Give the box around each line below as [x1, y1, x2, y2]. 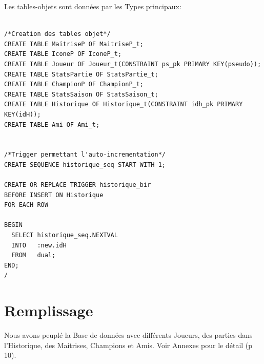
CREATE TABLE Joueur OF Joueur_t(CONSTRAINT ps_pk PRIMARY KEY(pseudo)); [4, 60, 261, 68]
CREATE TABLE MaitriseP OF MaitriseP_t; [4, 40, 144, 48]
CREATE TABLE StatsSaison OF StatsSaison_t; [4, 90, 158, 98]
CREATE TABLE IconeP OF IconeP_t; [4, 50, 122, 58]
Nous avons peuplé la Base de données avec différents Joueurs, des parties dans [4, 330, 253, 340]
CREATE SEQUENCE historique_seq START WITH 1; [4, 161, 166, 168]
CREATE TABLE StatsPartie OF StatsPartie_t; [4, 70, 158, 78]
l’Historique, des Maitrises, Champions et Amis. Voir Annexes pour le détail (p [4, 339, 253, 350]
